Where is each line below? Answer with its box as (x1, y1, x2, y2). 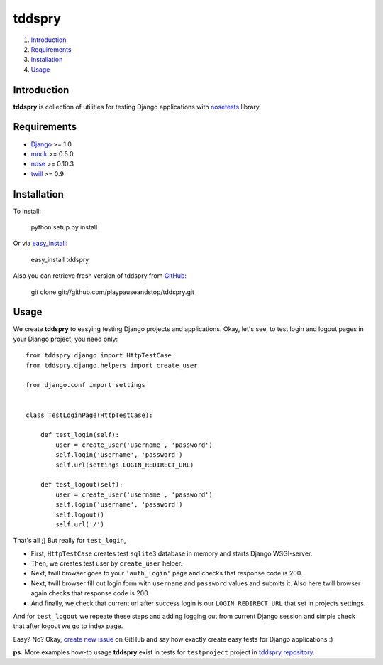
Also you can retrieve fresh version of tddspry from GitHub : (13, 271, 187, 280)
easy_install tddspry (30, 255, 89, 264)
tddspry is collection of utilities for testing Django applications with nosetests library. (13, 102, 262, 111)
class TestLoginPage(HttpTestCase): (26, 411, 153, 419)
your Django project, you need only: (13, 335, 118, 343)
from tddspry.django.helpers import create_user (26, 361, 198, 369)
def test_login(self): (40, 431, 120, 439)
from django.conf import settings (26, 381, 145, 389)
